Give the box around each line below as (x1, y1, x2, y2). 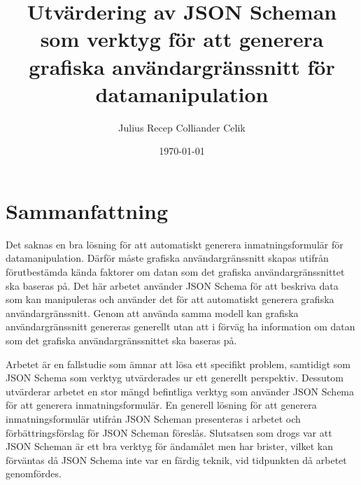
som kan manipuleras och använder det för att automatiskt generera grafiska (6, 292, 334, 307)
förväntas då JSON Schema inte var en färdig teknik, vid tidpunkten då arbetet (6, 452, 347, 467)
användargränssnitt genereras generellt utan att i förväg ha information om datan (6, 319, 355, 334)
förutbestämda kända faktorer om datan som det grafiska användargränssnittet (6, 265, 345, 279)
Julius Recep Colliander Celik (118, 120, 246, 134)
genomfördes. (6, 466, 62, 481)
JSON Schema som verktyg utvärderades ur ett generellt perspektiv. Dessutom (6, 370, 344, 385)
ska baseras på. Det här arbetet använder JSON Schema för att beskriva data (6, 278, 339, 293)
